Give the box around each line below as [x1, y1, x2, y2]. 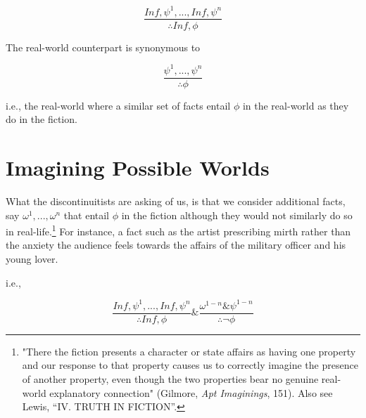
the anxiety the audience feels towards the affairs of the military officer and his [6, 237, 346, 252]
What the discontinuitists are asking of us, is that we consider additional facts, [6, 194, 346, 209]
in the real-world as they [242, 98, 349, 112]
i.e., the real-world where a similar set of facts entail [6, 98, 231, 112]
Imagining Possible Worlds [6, 153, 270, 182]
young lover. [6, 252, 58, 266]
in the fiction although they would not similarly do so [121, 207, 353, 222]
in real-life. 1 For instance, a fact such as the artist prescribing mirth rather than [6, 222, 351, 238]
